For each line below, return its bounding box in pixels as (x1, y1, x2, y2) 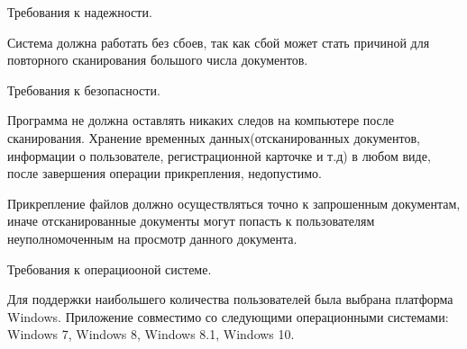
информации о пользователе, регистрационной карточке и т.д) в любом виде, (7, 146, 431, 165)
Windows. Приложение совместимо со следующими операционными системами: (7, 307, 449, 326)
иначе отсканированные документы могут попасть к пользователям (7, 211, 375, 230)
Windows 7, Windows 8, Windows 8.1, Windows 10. (7, 325, 295, 344)
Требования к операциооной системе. (7, 259, 212, 278)
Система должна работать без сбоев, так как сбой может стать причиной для (7, 32, 430, 51)
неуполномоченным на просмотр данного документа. (7, 228, 298, 247)
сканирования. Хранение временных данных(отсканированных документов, (7, 128, 420, 147)
